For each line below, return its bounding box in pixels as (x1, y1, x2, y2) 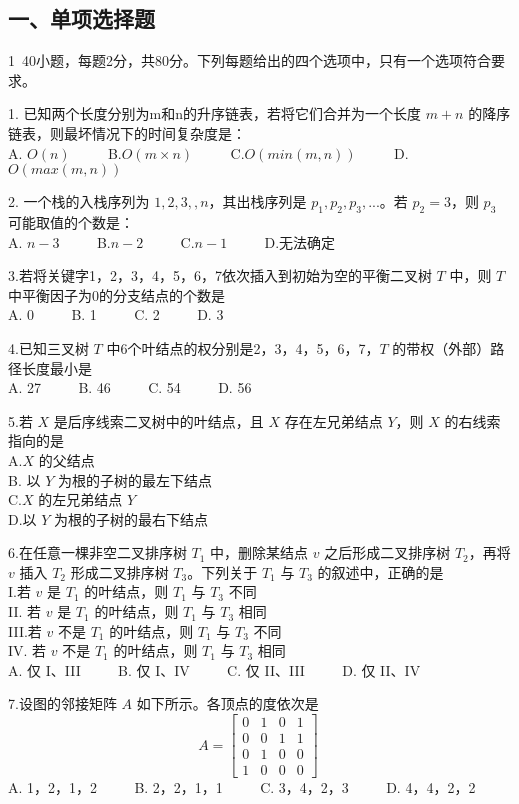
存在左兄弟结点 (284, 410, 383, 431)
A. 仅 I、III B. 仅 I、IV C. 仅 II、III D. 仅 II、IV (8, 659, 421, 680)
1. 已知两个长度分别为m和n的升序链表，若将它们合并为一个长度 (8, 103, 421, 124)
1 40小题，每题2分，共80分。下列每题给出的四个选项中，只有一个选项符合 (8, 50, 491, 71)
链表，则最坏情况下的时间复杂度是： (8, 122, 246, 143)
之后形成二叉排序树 (324, 542, 451, 563)
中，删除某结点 (210, 542, 309, 563)
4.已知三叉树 (8, 337, 89, 358)
